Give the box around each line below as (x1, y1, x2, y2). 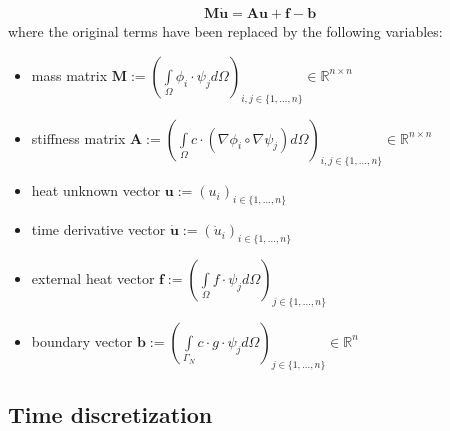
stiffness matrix (31, 127, 126, 148)
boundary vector (31, 330, 133, 351)
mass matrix (31, 64, 108, 85)
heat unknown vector (31, 180, 161, 201)
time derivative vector (31, 219, 166, 240)
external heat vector (31, 268, 155, 289)
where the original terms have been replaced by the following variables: (8, 21, 443, 42)
